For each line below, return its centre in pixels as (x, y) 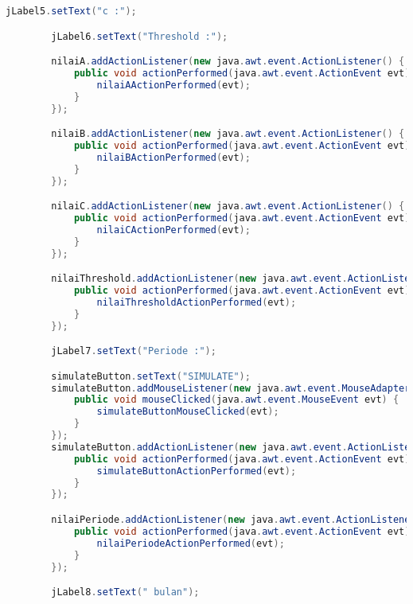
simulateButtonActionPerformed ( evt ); (197, 471)
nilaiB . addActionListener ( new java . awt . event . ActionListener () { (228, 134)
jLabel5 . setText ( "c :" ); (71, 11)
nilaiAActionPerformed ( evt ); (173, 85)
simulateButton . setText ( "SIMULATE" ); (151, 376)
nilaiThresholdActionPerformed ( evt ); (197, 302)
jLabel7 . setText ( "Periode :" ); (134, 351)
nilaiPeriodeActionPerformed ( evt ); (191, 543)
